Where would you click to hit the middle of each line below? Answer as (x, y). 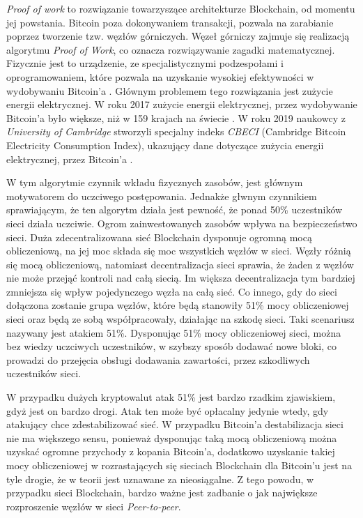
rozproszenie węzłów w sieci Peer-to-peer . (94, 506)
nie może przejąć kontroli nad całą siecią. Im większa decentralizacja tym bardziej (181, 278)
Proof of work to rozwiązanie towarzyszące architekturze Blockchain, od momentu (181, 8)
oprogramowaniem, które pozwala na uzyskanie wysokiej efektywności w (160, 76)
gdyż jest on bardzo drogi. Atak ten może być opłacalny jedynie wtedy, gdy (168, 410)
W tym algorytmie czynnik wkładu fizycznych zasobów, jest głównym (155, 182)
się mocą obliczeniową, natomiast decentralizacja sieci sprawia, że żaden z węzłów (180, 264)
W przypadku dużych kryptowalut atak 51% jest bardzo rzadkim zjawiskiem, (171, 397)
